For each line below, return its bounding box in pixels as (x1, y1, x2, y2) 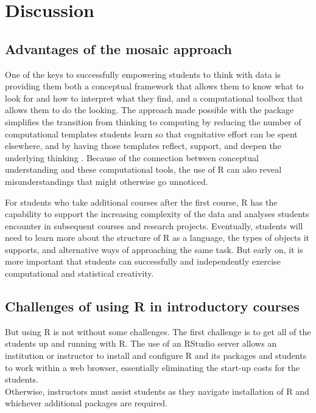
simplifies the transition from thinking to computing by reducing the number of (5, 115, 301, 128)
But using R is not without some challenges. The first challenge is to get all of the (5, 325, 311, 338)
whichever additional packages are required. (5, 397, 168, 409)
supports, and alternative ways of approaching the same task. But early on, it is (5, 243, 303, 255)
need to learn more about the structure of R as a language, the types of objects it (5, 231, 309, 244)
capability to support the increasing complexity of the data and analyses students (5, 207, 309, 220)
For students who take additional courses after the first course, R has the (5, 195, 278, 208)
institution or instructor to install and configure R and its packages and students (5, 349, 307, 362)
